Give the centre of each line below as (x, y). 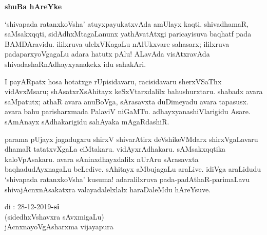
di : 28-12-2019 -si (32, 206)
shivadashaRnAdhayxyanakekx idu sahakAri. (75, 64)
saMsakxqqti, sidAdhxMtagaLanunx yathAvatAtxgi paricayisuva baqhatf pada (128, 34)
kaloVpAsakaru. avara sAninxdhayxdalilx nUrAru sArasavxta (102, 159)
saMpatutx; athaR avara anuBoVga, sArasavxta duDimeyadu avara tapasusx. (127, 101)
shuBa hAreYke (33, 6)
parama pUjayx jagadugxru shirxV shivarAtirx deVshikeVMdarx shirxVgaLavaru (131, 139)
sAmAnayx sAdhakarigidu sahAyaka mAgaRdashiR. (87, 121)
